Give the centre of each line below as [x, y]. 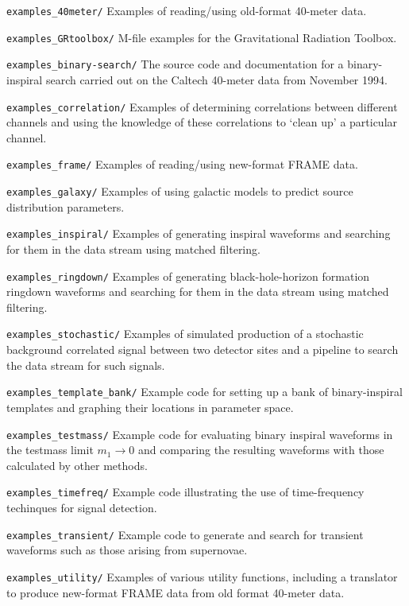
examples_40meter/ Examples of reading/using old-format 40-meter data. [187, 10]
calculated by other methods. [77, 465]
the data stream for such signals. [86, 365]
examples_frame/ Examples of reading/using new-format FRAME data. [182, 164]
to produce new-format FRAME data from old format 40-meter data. [176, 592]
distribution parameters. [66, 206]
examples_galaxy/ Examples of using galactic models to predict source [180, 191]
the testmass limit [50, 450]
